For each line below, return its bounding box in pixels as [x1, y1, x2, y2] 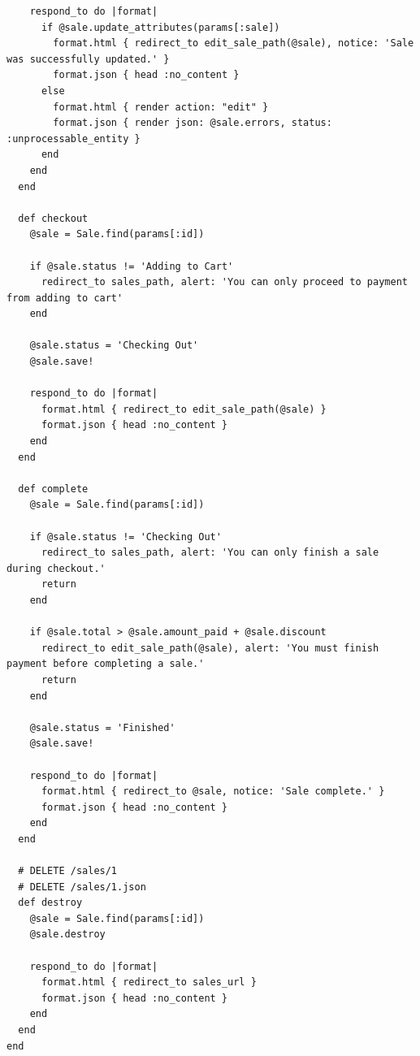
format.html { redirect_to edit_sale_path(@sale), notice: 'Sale [53, 37, 414, 50]
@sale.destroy [29, 928, 106, 941]
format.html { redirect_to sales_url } [41, 976, 257, 989]
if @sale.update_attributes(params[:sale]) [41, 21, 280, 33]
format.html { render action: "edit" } [53, 101, 269, 113]
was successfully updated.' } [6, 53, 170, 65]
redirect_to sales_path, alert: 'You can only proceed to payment [41, 276, 408, 288]
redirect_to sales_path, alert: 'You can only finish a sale [41, 547, 379, 559]
